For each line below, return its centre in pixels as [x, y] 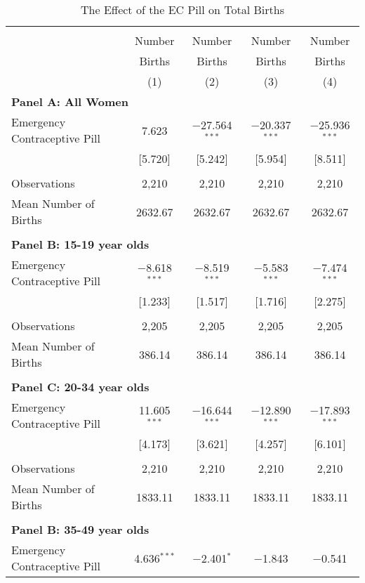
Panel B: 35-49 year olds [80, 529]
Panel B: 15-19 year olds [80, 244]
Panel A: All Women [70, 101]
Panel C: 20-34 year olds [80, 387]
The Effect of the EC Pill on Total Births [182, 9]
